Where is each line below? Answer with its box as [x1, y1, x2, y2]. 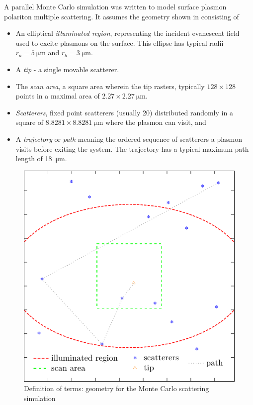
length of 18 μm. [15, 153, 67, 164]
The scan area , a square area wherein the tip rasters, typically [15, 81, 205, 91]
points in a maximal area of [15, 91, 100, 101]
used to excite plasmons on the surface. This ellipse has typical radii [15, 37, 224, 48]
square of [15, 117, 44, 127]
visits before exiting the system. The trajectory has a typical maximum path [15, 143, 249, 154]
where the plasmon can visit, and [105, 117, 206, 127]
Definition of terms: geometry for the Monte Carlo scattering [24, 383, 209, 394]
